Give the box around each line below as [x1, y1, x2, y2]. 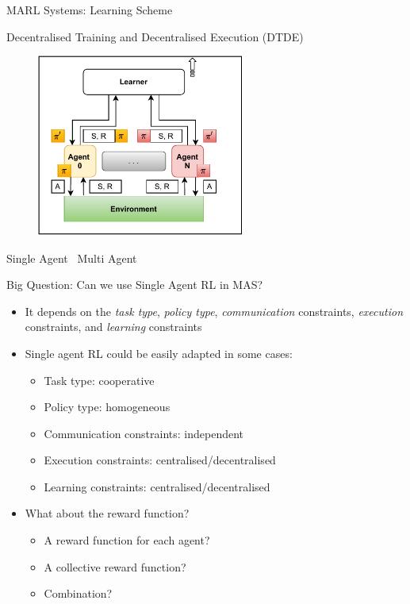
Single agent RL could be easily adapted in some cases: [25, 344, 293, 361]
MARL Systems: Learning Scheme [6, 2, 173, 17]
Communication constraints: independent [44, 425, 244, 441]
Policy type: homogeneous [44, 398, 171, 415]
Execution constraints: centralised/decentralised [44, 452, 276, 468]
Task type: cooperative [44, 371, 155, 388]
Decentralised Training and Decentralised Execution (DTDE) [6, 28, 304, 44]
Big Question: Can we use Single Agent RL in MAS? [6, 276, 263, 293]
